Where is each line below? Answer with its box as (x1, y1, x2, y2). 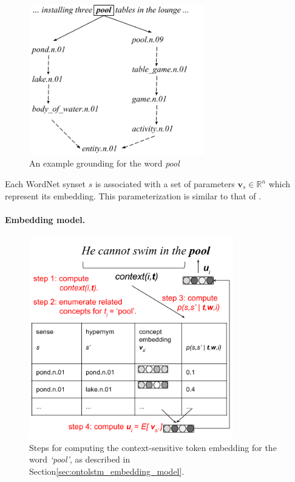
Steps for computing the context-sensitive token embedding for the (29, 441, 277, 453)
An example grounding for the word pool (29, 157, 180, 170)
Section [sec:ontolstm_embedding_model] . (29, 464, 185, 477)
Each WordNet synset (5, 177, 86, 190)
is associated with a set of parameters (95, 177, 235, 190)
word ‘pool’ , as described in (29, 453, 131, 466)
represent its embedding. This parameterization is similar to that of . (5, 189, 262, 202)
